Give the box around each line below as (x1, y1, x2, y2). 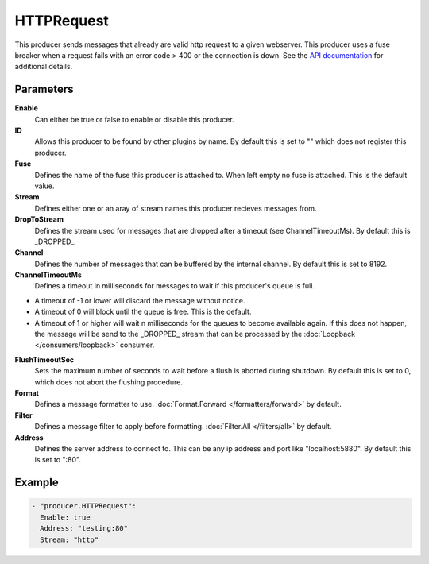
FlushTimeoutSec (14, 354, 75, 365)
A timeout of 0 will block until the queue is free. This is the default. (34, 307, 252, 317)
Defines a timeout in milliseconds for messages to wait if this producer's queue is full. (34, 281, 315, 291)
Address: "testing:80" (40, 524, 129, 533)
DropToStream (14, 214, 64, 224)
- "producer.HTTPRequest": (31, 501, 137, 511)
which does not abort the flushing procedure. (34, 377, 183, 387)
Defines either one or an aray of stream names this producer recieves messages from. (34, 203, 317, 213)
